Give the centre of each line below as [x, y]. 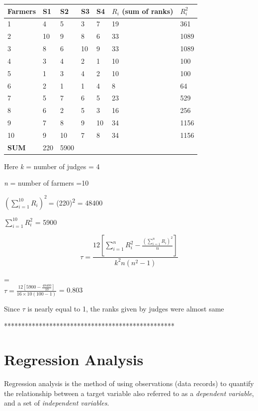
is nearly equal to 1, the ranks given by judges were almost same [126, 308]
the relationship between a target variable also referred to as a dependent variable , [129, 393]
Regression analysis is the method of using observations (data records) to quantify [129, 383]
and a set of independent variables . [57, 403]
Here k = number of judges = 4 [52, 166]
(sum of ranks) [148, 11]
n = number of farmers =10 [46, 183]
